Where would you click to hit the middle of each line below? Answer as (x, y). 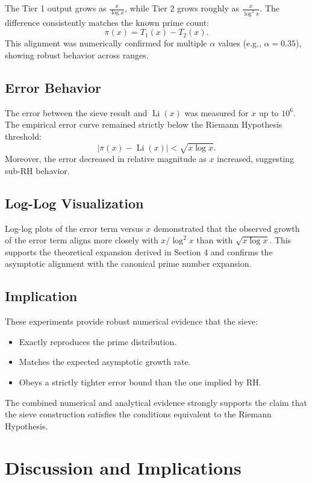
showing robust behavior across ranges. (77, 55)
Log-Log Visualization (74, 203)
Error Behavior (53, 88)
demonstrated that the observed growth (227, 228)
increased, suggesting (256, 159)
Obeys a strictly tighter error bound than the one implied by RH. (140, 382)
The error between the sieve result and (76, 112)
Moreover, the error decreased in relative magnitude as (106, 159)
